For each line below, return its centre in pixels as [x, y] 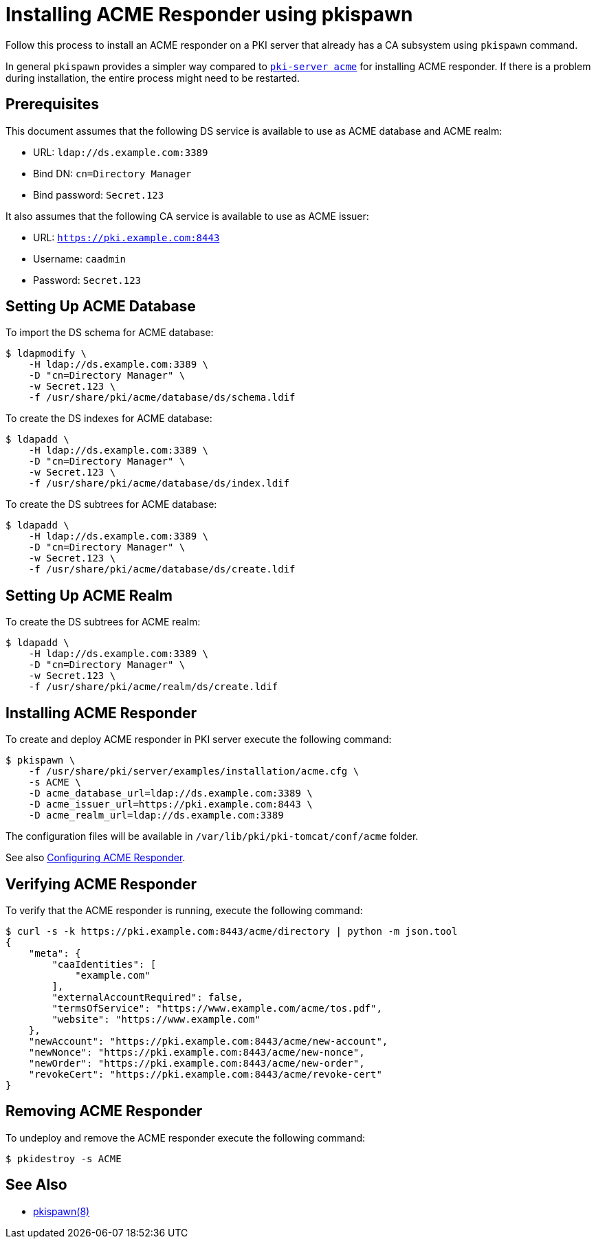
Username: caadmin [80, 258]
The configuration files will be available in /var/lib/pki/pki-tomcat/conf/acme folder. [212, 836]
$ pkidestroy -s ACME [64, 1158]
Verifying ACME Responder [101, 884]
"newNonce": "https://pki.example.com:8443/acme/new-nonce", [197, 1052]
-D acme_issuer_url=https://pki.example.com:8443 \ [170, 804]
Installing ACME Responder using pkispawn [209, 14]
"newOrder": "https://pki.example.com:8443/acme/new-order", [197, 1063]
